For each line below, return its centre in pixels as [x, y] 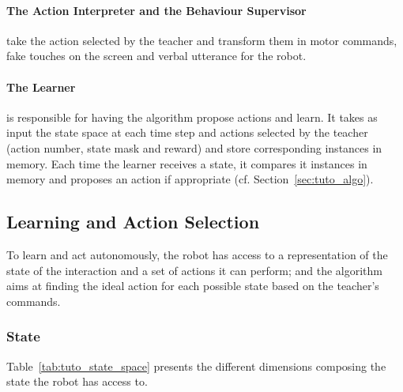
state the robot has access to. [77, 381]
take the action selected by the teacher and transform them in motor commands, [202, 40]
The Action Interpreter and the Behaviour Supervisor [156, 10]
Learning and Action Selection [133, 222]
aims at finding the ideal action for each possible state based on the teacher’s [193, 286]
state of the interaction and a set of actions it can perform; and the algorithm [194, 270]
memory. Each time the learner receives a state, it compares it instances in [187, 163]
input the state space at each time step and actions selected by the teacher [187, 132]
